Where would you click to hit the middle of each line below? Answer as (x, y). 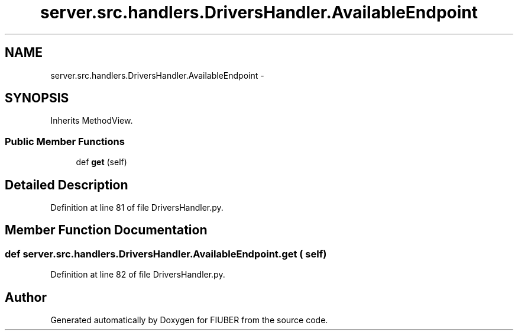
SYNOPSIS (37, 98)
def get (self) (101, 162)
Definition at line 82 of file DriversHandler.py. (138, 275)
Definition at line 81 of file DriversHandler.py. (137, 208)
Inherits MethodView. (92, 121)
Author (26, 297)
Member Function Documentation (106, 230)
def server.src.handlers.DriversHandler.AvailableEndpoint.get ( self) (166, 254)
